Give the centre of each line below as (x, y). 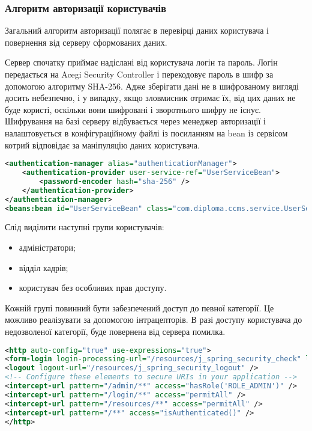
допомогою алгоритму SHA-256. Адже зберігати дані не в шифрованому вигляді (152, 86)
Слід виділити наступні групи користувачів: (85, 227)
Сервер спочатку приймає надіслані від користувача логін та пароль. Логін (141, 62)
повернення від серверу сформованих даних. (86, 42)
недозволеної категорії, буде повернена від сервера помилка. (115, 331)
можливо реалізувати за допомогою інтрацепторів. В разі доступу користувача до (154, 319)
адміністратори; (47, 247)
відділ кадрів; (43, 267)
